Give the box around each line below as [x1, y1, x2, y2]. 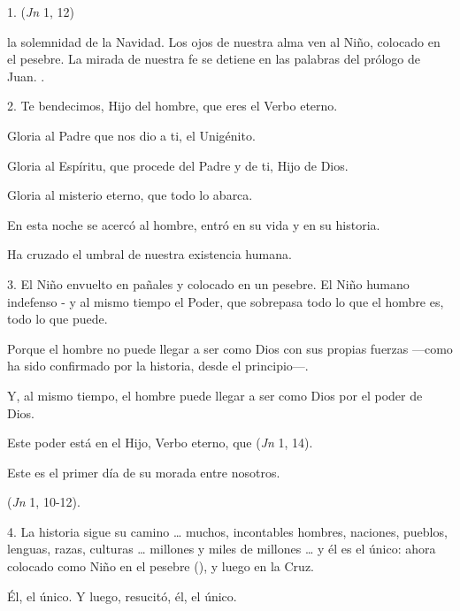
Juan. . [7, 66, 45, 85]
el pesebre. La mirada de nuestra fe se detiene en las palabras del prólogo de [7, 50, 421, 68]
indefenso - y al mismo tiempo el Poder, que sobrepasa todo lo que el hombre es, [7, 292, 444, 310]
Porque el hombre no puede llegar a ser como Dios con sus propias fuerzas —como [7, 339, 453, 357]
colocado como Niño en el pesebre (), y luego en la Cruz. [7, 557, 315, 576]
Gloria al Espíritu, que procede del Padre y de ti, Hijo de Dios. [7, 156, 349, 174]
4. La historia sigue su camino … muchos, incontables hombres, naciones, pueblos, [7, 522, 448, 540]
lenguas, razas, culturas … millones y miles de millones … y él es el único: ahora [7, 539, 436, 558]
